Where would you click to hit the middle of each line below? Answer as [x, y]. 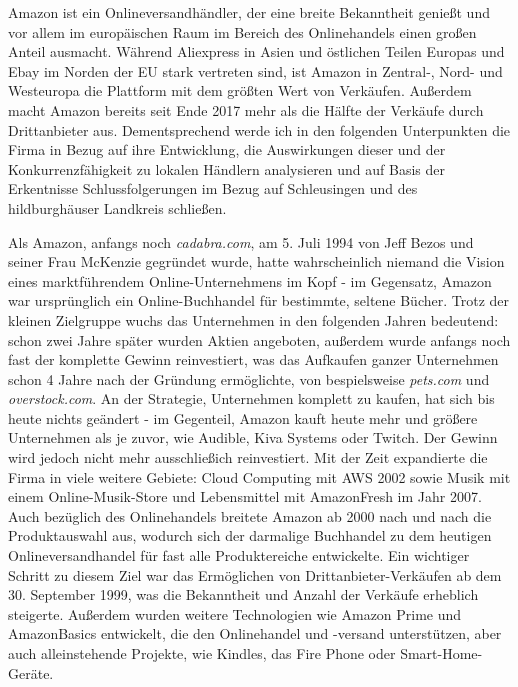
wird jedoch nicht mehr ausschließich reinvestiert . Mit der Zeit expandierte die [248, 457]
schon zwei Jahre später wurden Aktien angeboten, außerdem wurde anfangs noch [259, 339]
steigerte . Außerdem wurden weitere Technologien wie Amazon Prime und [235, 613]
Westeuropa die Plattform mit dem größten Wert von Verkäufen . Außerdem [240, 90]
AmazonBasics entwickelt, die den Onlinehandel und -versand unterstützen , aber [255, 633]
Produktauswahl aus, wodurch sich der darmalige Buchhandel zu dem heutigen [250, 535]
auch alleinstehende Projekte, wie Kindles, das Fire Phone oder [202, 653]
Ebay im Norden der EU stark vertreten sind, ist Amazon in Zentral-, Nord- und [255, 70]
